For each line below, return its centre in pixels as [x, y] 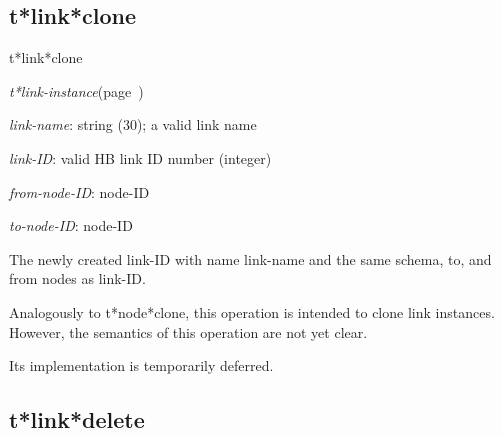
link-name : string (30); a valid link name [133, 124]
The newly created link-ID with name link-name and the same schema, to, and [250, 258]
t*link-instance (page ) [76, 90]
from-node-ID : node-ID [79, 191]
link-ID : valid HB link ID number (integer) [140, 157]
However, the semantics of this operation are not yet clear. [188, 331]
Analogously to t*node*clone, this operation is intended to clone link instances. [252, 311]
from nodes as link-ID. [77, 278]
